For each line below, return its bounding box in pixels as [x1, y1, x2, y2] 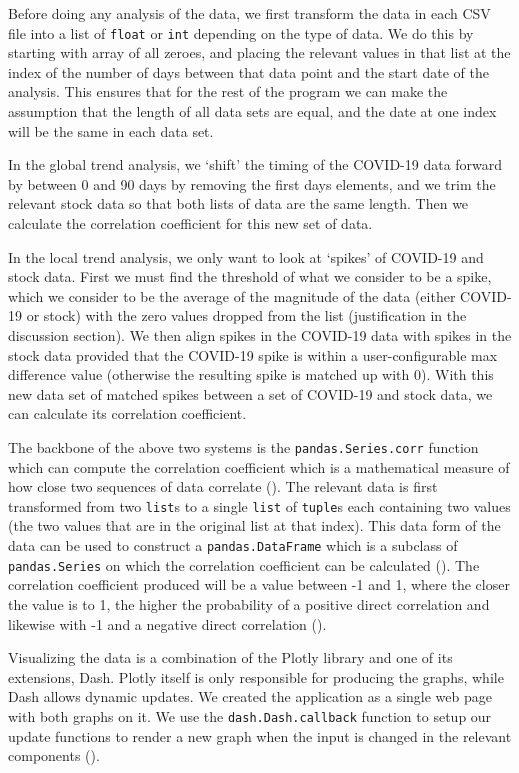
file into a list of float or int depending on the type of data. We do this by [8, 22, 474, 43]
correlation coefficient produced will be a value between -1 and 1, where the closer [8, 574, 510, 595]
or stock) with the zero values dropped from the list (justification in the [26, 305, 467, 326]
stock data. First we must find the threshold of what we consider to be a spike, [8, 266, 492, 287]
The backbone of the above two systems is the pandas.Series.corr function [8, 436, 479, 457]
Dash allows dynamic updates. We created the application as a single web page [8, 686, 492, 707]
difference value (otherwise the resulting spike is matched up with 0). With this [8, 364, 494, 385]
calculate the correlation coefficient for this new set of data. [8, 213, 373, 233]
